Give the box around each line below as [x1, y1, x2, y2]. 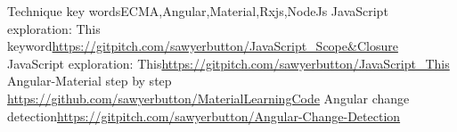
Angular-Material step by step [7, 71, 172, 90]
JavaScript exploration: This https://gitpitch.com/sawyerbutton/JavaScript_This [7, 54, 450, 72]
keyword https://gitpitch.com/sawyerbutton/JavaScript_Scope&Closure [7, 37, 398, 55]
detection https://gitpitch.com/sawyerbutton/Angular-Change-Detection [7, 106, 401, 125]
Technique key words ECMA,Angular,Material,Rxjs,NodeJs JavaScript [7, 2, 388, 20]
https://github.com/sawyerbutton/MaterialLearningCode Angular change [7, 88, 410, 107]
